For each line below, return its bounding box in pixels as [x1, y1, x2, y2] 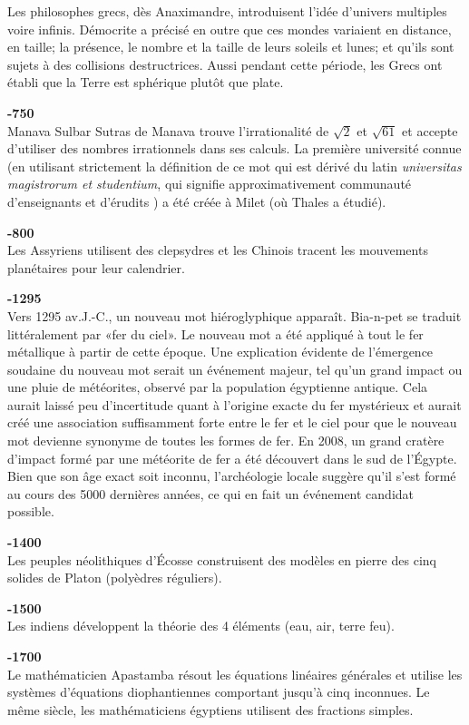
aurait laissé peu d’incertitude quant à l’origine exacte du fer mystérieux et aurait [7, 395, 462, 414]
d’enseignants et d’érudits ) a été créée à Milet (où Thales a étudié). [7, 191, 386, 211]
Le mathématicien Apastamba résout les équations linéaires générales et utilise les [7, 664, 463, 683]
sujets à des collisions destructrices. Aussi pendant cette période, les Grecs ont [7, 54, 443, 73]
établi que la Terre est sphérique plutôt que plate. [7, 73, 284, 92]
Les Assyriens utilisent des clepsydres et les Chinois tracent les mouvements [7, 240, 428, 260]
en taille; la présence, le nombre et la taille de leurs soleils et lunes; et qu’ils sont [7, 37, 454, 56]
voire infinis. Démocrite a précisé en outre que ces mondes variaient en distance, [7, 19, 452, 38]
